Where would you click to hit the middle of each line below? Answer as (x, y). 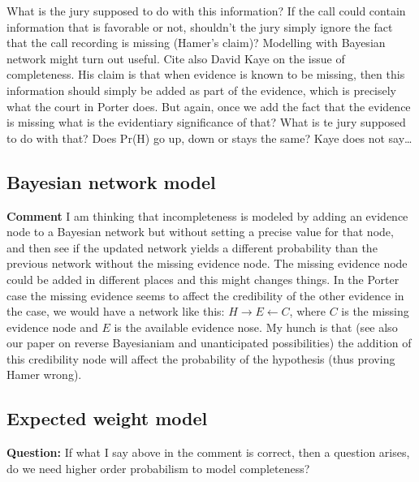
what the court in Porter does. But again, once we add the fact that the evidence (209, 106)
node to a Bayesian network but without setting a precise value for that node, (200, 232)
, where (307, 311)
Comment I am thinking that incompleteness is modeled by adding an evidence (207, 215)
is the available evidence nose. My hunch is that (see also (256, 327)
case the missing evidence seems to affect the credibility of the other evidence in (205, 295)
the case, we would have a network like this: (116, 311)
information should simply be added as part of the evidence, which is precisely (202, 90)
